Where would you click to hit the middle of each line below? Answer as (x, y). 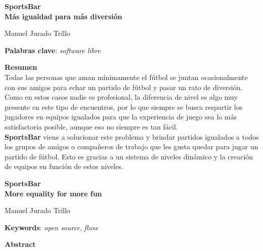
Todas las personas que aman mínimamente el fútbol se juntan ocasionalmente (126, 77)
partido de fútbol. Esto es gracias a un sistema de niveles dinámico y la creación (129, 156)
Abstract (20, 244)
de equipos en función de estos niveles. (64, 166)
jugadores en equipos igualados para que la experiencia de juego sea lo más (121, 117)
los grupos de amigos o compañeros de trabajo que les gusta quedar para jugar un (131, 147)
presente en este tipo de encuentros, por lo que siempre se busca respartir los (124, 107)
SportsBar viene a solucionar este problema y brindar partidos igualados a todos (132, 136)
